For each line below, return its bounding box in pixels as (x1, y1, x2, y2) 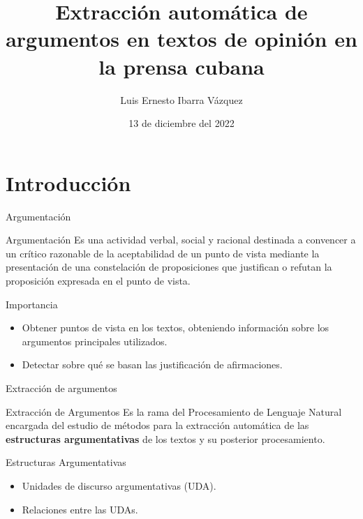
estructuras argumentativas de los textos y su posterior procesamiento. (6, 431, 325, 446)
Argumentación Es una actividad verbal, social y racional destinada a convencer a (6, 232, 356, 247)
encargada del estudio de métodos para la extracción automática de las (6, 418, 309, 433)
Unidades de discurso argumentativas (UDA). (22, 478, 216, 492)
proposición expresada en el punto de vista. (6, 273, 191, 287)
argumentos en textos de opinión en (6, 24, 357, 53)
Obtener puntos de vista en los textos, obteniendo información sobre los (22, 320, 329, 335)
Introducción (6, 168, 131, 197)
